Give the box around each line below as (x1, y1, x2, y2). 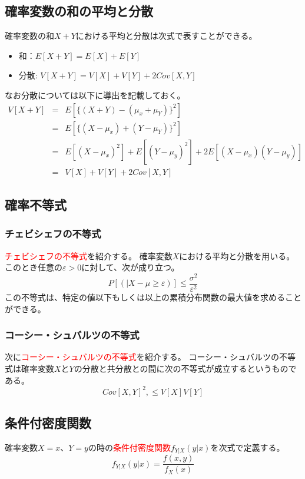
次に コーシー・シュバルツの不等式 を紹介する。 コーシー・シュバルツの (5, 351, 280, 363)
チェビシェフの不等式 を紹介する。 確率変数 (5, 249, 173, 262)
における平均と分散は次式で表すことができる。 (75, 29, 257, 42)
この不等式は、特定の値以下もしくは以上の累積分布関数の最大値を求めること (5, 291, 301, 303)
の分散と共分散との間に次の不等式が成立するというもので (74, 362, 297, 375)
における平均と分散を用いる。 (179, 249, 295, 262)
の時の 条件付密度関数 (88, 441, 171, 453)
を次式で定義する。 (210, 441, 285, 453)
